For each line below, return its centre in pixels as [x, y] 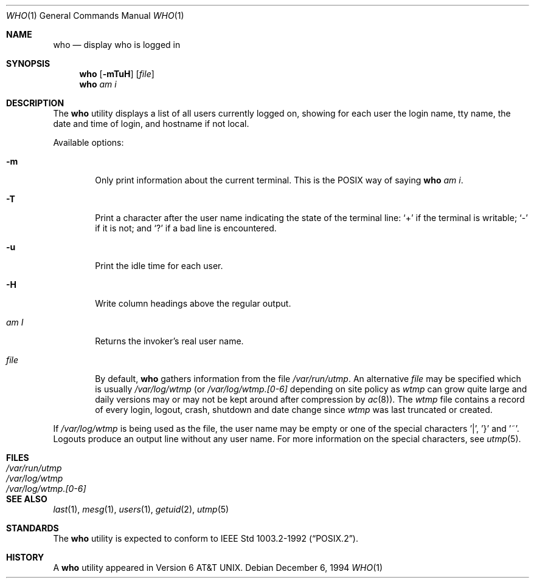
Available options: [88, 142]
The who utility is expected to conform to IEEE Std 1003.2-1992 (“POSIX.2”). [206, 538]
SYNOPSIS [28, 63]
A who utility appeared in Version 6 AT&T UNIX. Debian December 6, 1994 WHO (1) [218, 568]
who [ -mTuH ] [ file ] [117, 74]
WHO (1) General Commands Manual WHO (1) [95, 15]
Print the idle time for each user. [159, 266]
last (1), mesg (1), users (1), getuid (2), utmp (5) [141, 509]
